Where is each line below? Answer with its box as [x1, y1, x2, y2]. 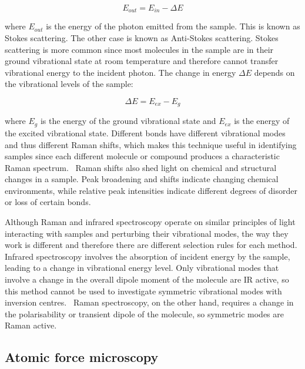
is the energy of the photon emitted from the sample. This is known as [46, 20, 300, 32]
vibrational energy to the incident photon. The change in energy [5, 66, 236, 78]
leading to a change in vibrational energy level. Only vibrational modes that [5, 261, 279, 274]
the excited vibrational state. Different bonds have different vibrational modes [5, 126, 286, 139]
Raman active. [5, 319, 57, 331]
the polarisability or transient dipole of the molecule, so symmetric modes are [5, 307, 284, 320]
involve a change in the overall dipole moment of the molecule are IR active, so [5, 273, 289, 286]
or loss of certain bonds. [5, 196, 91, 208]
